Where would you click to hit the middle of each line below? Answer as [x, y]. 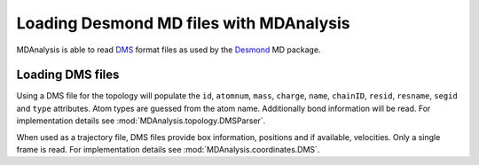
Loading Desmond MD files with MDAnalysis [183, 23]
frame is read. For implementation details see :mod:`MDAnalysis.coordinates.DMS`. [168, 150]
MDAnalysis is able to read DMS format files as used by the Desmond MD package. [169, 50]
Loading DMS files [68, 75]
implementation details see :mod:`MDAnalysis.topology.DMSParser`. [141, 121]
